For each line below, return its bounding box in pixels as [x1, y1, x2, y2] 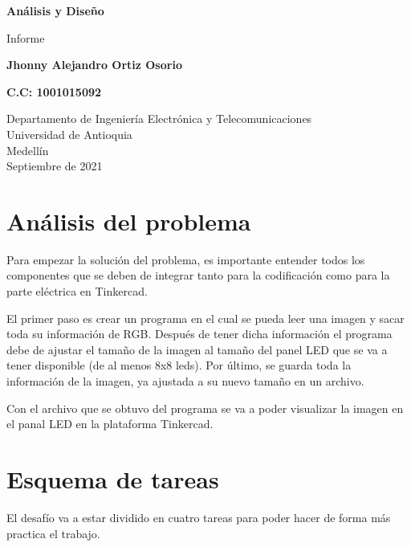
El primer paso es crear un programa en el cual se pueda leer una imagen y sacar [6, 309, 405, 326]
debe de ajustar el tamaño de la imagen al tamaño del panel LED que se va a [6, 341, 388, 357]
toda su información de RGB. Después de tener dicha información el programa [6, 325, 393, 342]
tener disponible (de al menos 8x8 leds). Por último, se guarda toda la [6, 357, 352, 374]
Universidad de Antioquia [6, 125, 132, 142]
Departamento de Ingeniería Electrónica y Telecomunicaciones [6, 110, 312, 127]
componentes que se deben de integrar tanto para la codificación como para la [6, 267, 390, 284]
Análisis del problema [6, 204, 251, 237]
